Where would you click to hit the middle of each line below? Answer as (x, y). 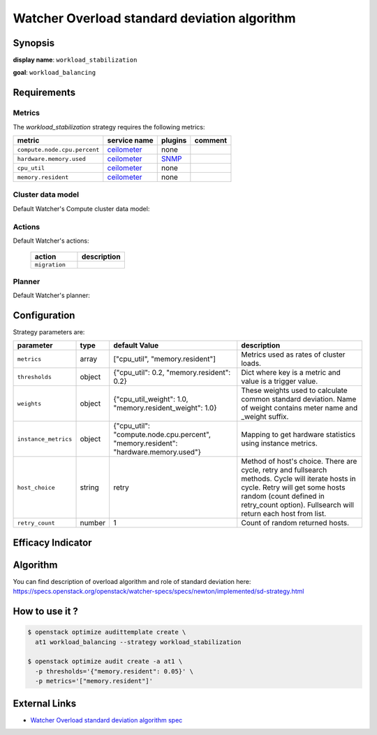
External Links (45, 703)
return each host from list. (284, 514)
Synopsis (34, 43)
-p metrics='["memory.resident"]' (94, 681)
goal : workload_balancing (54, 73)
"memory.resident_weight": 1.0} (165, 408)
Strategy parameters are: (49, 331)
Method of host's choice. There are (299, 462)
